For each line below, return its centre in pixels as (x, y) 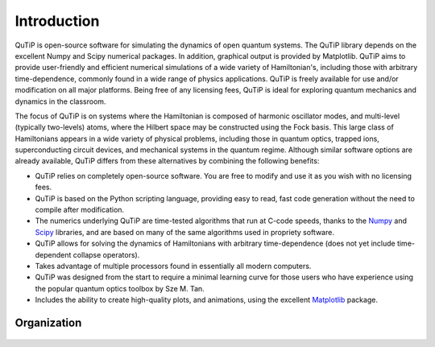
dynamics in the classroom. (60, 101)
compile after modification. (80, 210)
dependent (53, 254)
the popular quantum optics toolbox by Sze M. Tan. (120, 288)
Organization (48, 322)
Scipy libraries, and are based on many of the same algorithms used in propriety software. (184, 232)
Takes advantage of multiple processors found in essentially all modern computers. (173, 266)
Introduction (57, 21)
